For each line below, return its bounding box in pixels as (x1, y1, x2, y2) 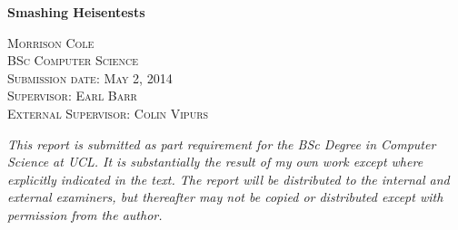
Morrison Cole (7, 33, 95, 52)
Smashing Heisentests (7, 3, 145, 21)
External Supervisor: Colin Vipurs (7, 103, 209, 122)
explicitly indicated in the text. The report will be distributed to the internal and (7, 169, 450, 188)
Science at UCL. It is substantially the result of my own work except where (7, 152, 423, 171)
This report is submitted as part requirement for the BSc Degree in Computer (7, 134, 436, 153)
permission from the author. (7, 205, 163, 224)
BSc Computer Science (7, 51, 138, 70)
